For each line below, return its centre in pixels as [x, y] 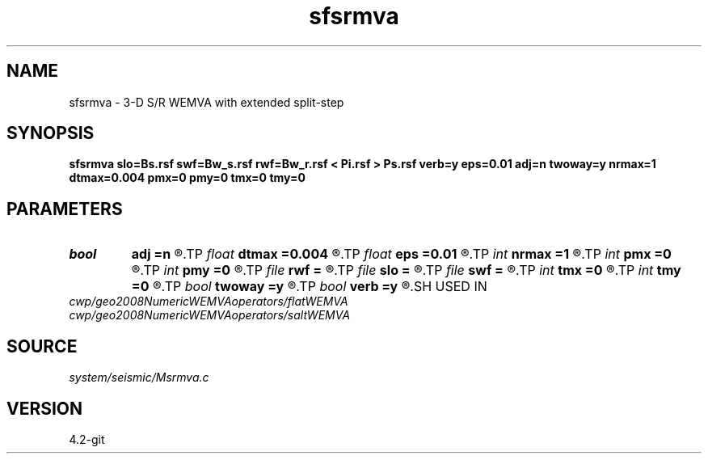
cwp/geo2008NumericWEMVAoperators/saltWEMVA [210, 315]
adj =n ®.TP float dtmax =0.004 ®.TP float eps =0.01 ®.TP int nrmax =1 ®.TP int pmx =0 [401, 254]
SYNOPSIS [51, 133]
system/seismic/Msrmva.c [139, 378]
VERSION [45, 408]
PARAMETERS [65, 209]
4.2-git [87, 439]
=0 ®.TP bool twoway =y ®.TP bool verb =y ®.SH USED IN [309, 287]
